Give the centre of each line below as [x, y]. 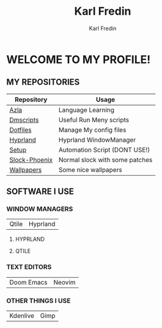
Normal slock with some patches [105, 160]
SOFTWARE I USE [40, 192]
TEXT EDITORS [29, 267]
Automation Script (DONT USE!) [104, 150]
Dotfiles [20, 130]
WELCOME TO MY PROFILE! [79, 59]
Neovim [64, 282]
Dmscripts [24, 120]
